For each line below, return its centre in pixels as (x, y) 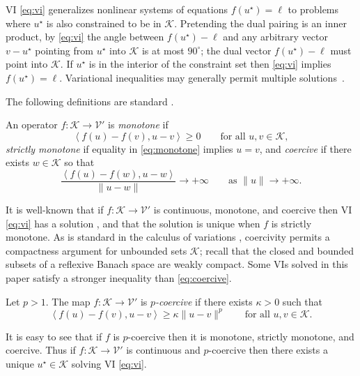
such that (303, 301)
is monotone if (138, 125)
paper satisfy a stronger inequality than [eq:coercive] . (119, 277)
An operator (32, 125)
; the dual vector (236, 50)
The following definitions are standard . (90, 101)
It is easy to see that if (54, 336)
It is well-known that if (55, 209)
